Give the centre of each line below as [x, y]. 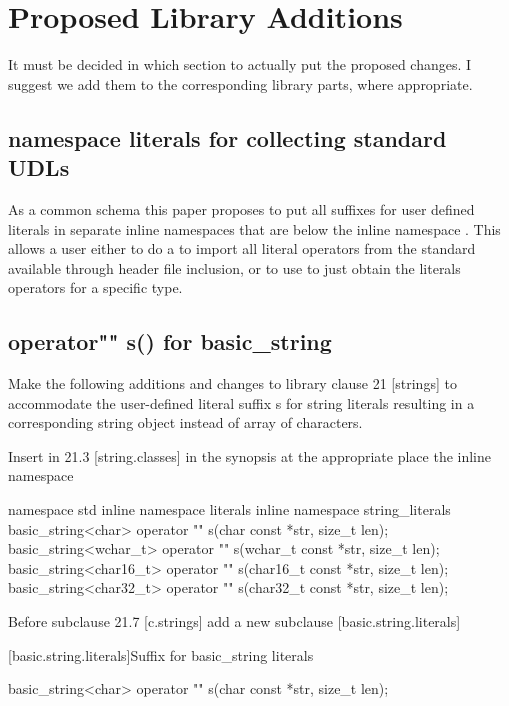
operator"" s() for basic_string [170, 341]
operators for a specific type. [95, 287]
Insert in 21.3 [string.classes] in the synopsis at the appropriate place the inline [249, 455]
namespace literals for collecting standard [227, 137]
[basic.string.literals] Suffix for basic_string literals [161, 654]
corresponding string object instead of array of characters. [185, 422]
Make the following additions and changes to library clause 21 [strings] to [232, 383]
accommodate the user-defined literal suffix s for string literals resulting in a [241, 402]
